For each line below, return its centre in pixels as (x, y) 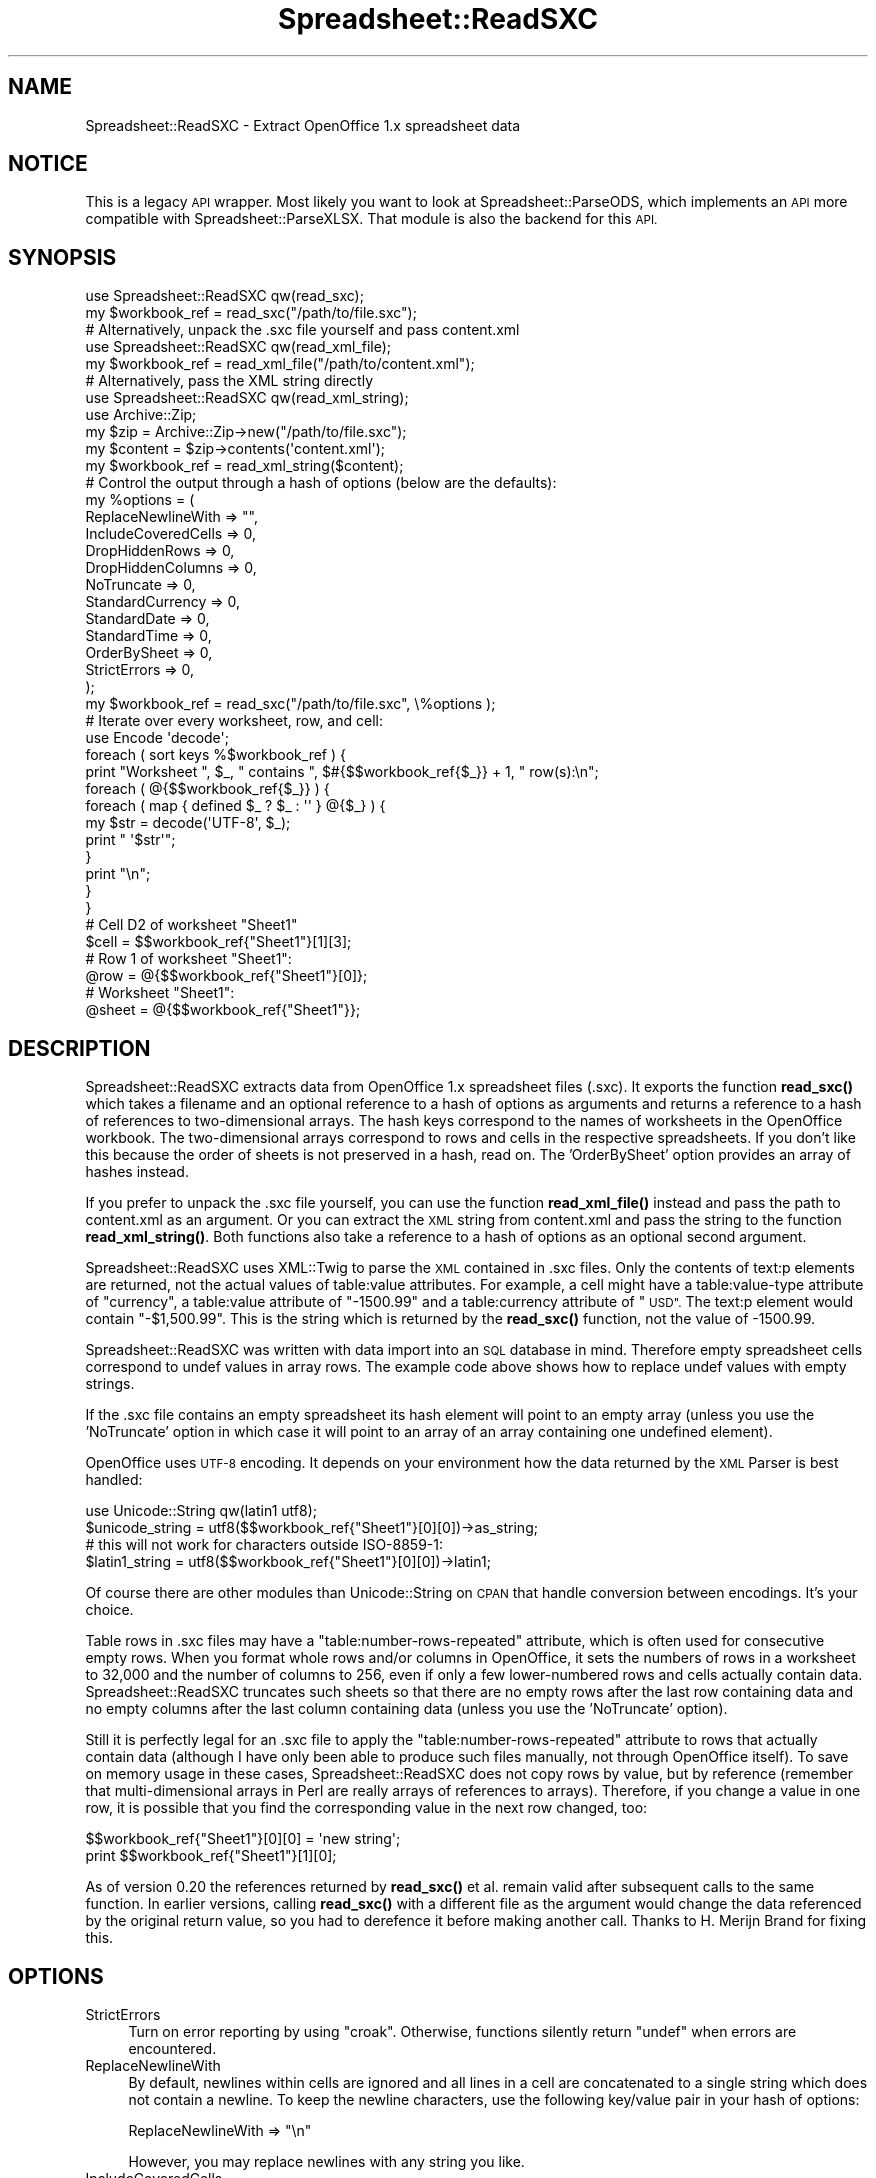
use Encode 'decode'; (157, 738)
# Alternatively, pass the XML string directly (229, 381)
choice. (109, 1610)
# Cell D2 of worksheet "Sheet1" (191, 925)
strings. (110, 1384)
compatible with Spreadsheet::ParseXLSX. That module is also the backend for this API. (371, 219)
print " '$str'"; (130, 840)
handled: (114, 1480)
